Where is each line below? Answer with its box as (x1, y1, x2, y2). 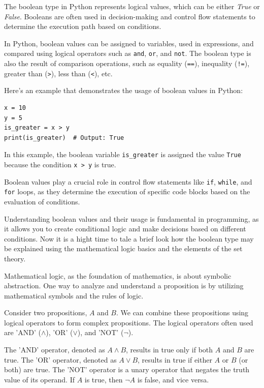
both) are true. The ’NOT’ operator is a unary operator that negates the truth (4, 364, 250, 375)
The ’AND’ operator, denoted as (4, 344, 105, 355)
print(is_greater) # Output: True (4, 134, 124, 141)
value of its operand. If (4, 374, 75, 384)
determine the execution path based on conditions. (4, 21, 161, 32)
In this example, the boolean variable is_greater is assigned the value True (4, 149, 241, 160)
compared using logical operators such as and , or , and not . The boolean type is (4, 48, 251, 58)
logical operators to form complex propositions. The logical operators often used (4, 317, 253, 327)
